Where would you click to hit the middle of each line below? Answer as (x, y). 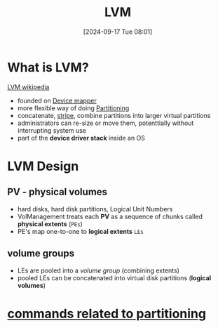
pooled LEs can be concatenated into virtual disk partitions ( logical (114, 277)
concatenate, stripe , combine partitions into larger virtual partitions (114, 115)
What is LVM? (48, 67)
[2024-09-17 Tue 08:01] (118, 32)
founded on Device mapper (57, 100)
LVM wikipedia (28, 87)
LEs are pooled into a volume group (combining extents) (98, 270)
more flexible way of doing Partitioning (73, 108)
